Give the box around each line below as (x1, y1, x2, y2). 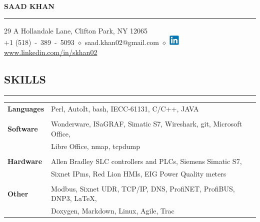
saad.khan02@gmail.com (84, 37, 159, 47)
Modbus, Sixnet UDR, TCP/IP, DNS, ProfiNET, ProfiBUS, (51, 183, 235, 193)
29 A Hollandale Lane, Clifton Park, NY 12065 (4, 25, 148, 35)
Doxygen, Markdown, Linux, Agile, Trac (51, 205, 174, 216)
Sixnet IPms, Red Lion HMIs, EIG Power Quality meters (51, 168, 226, 178)
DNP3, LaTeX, (51, 193, 97, 203)
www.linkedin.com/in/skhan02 (4, 46, 97, 57)
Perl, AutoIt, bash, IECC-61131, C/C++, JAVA (51, 103, 199, 114)
